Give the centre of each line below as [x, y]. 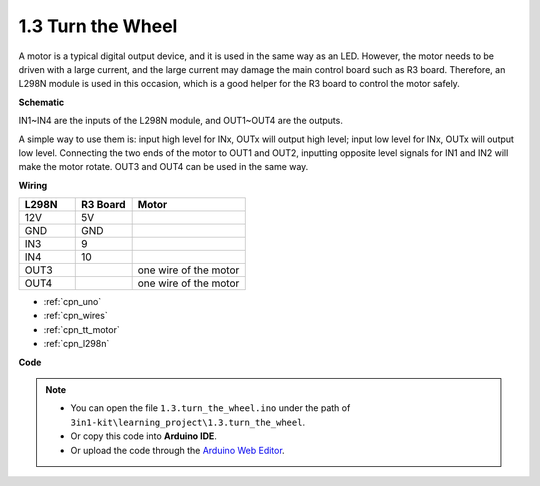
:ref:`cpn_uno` [72, 302]
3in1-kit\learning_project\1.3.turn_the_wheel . [187, 422]
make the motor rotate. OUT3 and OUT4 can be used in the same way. [163, 167]
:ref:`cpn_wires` [76, 316]
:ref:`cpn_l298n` [76, 344]
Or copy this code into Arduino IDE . [143, 436]
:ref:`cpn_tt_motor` [81, 329]
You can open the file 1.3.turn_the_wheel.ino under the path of [210, 408]
